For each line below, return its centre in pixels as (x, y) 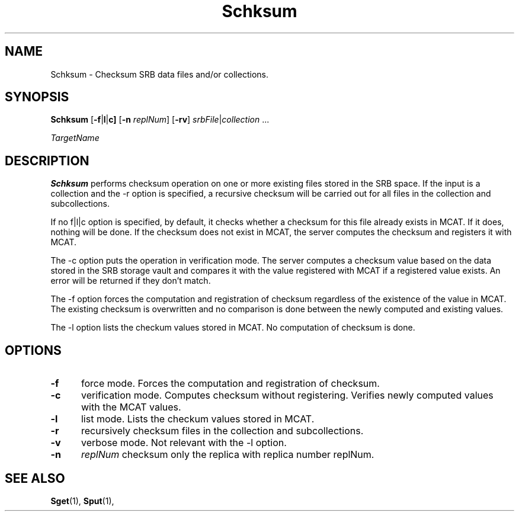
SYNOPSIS (37, 97)
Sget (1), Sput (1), (82, 501)
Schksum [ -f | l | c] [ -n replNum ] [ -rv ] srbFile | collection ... (160, 120)
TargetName (75, 138)
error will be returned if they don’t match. (131, 281)
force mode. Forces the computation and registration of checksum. (230, 384)
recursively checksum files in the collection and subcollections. (222, 431)
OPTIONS (33, 350)
